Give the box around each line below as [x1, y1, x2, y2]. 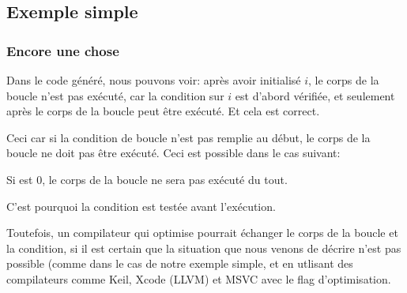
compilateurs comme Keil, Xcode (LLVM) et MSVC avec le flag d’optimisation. [6, 270, 391, 287]
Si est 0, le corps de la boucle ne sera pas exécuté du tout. [6, 171, 288, 187]
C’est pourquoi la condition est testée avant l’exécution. [6, 197, 276, 214]
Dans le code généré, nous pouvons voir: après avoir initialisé [6, 72, 301, 88]
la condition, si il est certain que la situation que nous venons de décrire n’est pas [6, 239, 401, 256]
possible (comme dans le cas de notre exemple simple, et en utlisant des [6, 255, 353, 272]
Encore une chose [6, 40, 119, 60]
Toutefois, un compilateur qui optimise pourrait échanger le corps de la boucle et [6, 224, 398, 241]
